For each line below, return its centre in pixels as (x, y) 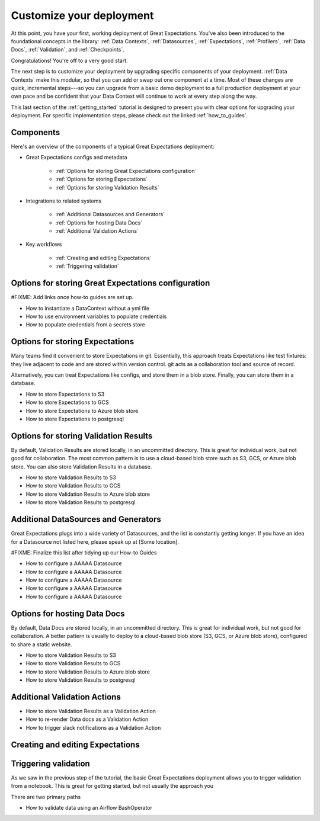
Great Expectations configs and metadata (76, 158)
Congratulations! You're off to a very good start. (69, 60)
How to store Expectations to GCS (67, 402)
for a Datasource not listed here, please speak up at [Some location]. (95, 541)
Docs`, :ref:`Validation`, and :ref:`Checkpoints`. (68, 50)
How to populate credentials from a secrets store (85, 325)
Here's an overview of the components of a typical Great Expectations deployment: (113, 146)
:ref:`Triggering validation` (87, 266)
